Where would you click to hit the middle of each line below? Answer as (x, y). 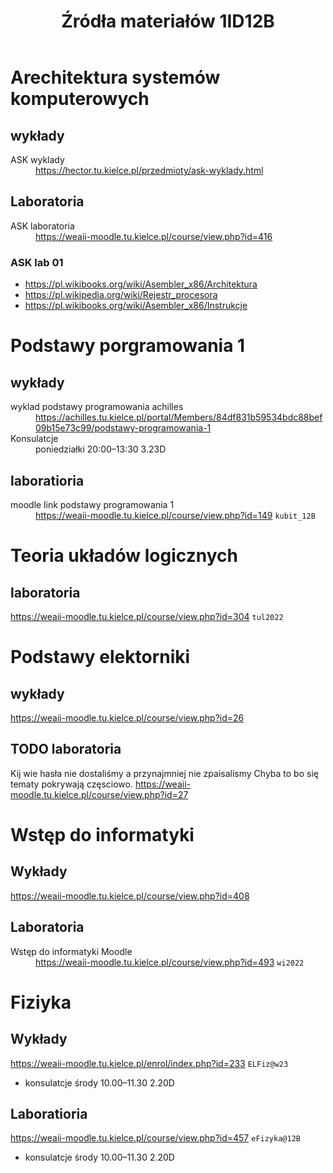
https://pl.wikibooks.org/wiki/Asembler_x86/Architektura (141, 284)
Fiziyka (41, 1002)
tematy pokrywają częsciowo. (71, 784)
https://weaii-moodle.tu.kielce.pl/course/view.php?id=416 (154, 236)
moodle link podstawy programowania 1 (92, 504)
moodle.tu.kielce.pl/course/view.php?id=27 (99, 794)
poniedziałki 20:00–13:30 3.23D (101, 449)
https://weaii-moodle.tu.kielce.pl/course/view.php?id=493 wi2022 (170, 962)
